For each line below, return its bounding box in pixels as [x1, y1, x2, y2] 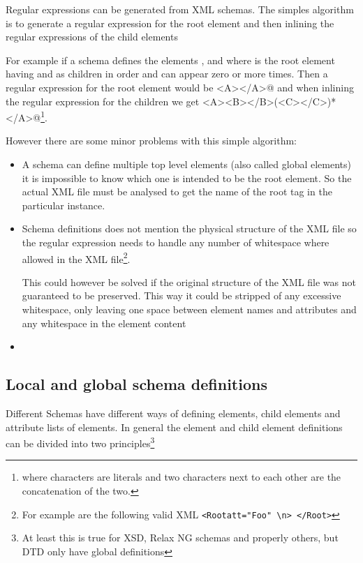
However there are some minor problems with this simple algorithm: [6, 133, 297, 148]
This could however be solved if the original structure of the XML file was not [22, 274, 356, 289]
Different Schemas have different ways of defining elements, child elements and [6, 405, 341, 420]
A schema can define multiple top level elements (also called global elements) [22, 157, 351, 171]
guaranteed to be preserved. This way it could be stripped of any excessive [22, 288, 341, 303]
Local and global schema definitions [6, 373, 267, 395]
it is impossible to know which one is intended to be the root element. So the [22, 170, 352, 185]
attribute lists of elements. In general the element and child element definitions [6, 419, 343, 434]
